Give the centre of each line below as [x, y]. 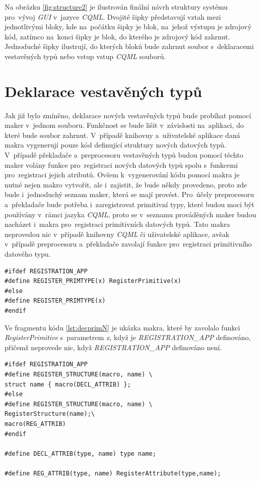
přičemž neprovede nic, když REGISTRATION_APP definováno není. [113, 347]
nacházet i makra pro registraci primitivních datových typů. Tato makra [117, 224]
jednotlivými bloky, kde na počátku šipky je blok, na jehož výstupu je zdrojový [128, 27]
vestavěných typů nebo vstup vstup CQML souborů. [85, 56]
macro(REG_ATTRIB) [35, 424]
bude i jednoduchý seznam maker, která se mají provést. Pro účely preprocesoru [129, 194]
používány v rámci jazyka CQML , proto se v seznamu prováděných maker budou [131, 214]
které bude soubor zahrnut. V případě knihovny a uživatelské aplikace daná [122, 135]
